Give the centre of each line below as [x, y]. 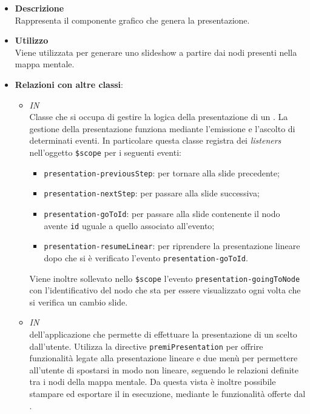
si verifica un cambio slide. [79, 302]
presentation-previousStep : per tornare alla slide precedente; [162, 172]
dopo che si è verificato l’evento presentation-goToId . [146, 257]
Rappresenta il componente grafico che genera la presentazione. [132, 20]
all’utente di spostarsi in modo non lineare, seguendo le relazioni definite [164, 369]
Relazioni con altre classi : [69, 84]
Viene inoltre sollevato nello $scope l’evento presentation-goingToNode [165, 278]
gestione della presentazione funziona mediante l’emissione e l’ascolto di [162, 128]
